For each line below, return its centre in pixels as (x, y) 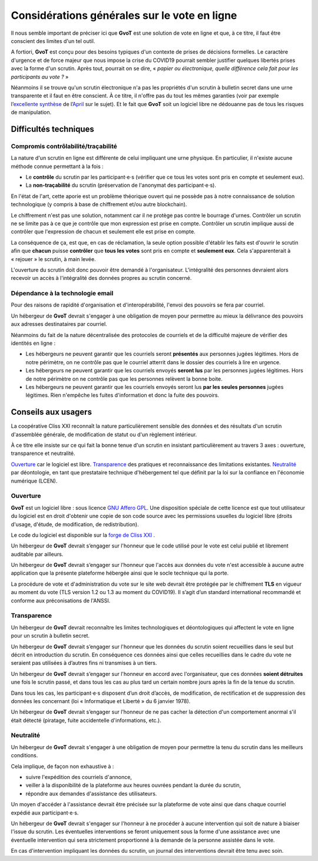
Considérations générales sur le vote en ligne (124, 15)
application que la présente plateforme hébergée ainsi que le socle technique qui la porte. (120, 573)
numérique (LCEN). (34, 481)
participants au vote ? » (40, 77)
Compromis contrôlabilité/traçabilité (64, 146)
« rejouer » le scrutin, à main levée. (54, 259)
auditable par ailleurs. (37, 554)
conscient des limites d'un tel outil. (53, 41)
